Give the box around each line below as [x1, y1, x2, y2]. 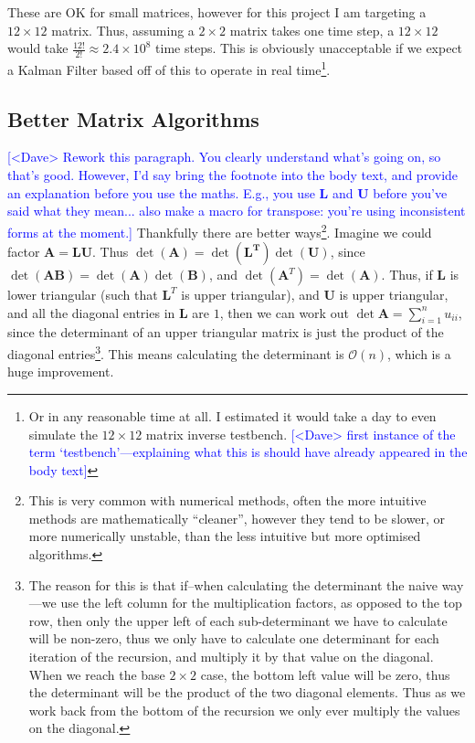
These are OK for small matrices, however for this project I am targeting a [7, 3, 427, 21]
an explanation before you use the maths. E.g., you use [7, 183, 315, 202]
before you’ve [373, 183, 448, 202]
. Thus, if [381, 265, 433, 284]
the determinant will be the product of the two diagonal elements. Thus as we [28, 683, 466, 702]
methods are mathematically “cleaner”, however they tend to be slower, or [28, 508, 446, 527]
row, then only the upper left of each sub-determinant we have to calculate [28, 610, 448, 630]
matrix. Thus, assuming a [51, 20, 195, 39]
